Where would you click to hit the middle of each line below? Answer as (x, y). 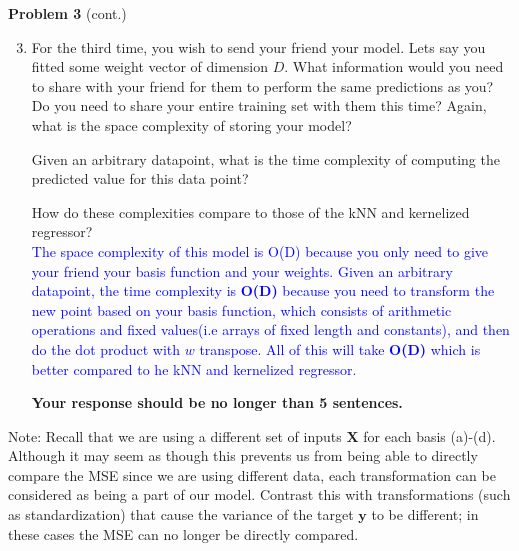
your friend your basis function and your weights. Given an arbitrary (242, 270)
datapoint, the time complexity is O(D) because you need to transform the (263, 290)
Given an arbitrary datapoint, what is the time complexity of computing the (265, 158)
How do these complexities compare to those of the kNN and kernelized (250, 211)
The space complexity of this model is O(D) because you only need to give (260, 250)
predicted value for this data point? (140, 178)
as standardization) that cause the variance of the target (181, 514)
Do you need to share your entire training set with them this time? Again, (259, 105)
